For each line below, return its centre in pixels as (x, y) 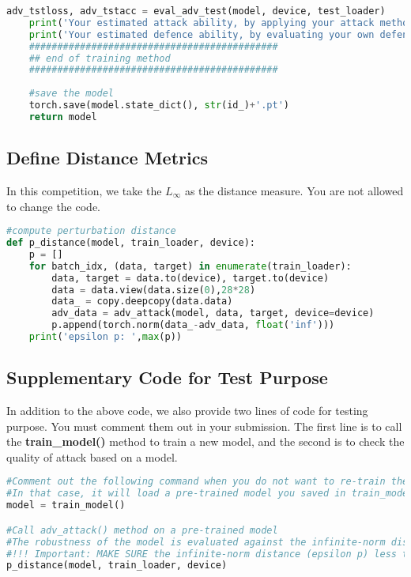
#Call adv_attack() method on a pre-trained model (142, 530)
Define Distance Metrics (107, 158)
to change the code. (53, 206)
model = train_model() (66, 505)
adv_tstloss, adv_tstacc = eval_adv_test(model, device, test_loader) (196, 11)
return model (63, 117)
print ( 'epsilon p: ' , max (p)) (105, 337)
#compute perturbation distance (91, 231)
